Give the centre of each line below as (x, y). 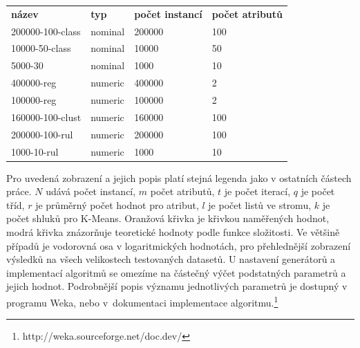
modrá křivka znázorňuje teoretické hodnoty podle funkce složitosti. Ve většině (173, 231)
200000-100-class (46, 31)
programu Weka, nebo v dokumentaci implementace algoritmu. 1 (142, 301)
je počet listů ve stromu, (260, 204)
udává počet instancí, (91, 191)
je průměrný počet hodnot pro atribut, (117, 204)
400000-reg (34, 83)
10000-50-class (41, 48)
